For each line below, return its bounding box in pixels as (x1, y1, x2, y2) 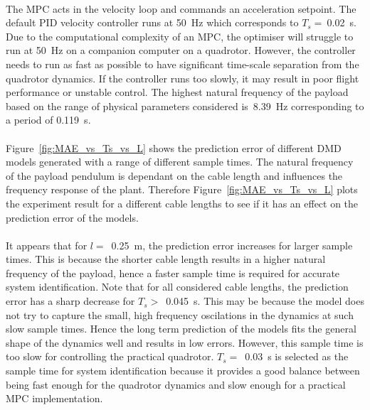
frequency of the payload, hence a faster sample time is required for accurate (6, 265, 340, 280)
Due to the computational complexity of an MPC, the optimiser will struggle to (6, 28, 354, 43)
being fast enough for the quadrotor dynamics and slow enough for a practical (6, 377, 346, 392)
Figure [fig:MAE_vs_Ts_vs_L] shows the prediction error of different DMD (6, 140, 342, 155)
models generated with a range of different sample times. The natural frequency (6, 154, 354, 169)
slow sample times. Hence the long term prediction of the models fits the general (6, 321, 356, 336)
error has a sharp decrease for (6, 293, 135, 308)
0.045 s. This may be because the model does (166, 293, 364, 308)
